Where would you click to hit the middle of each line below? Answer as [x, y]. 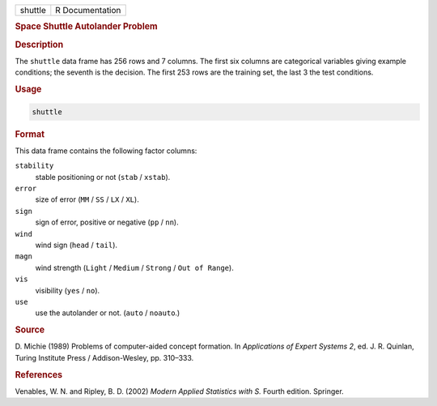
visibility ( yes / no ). [68, 290]
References [39, 374]
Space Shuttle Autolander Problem [86, 27]
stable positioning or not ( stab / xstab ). [103, 177]
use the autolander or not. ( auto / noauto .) [108, 313]
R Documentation [88, 10]
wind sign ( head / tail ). [76, 245]
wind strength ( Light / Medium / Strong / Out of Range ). [134, 267]
